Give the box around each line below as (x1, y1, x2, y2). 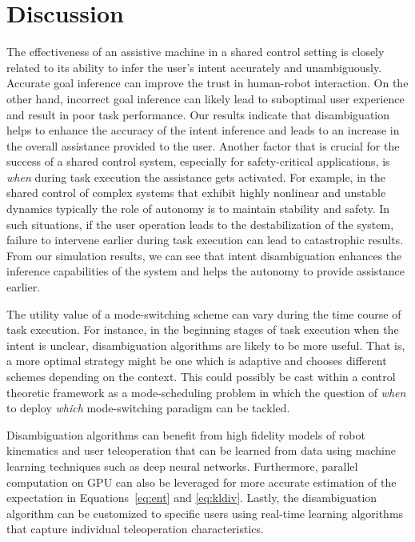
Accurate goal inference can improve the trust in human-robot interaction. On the (6, 74, 409, 91)
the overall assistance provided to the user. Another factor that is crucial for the (6, 137, 400, 154)
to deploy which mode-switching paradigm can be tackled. (6, 399, 290, 416)
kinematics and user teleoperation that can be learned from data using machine (6, 442, 396, 459)
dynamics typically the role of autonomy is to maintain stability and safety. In (6, 200, 390, 217)
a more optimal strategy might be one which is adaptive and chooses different (6, 352, 387, 369)
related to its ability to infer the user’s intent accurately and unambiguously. (6, 58, 382, 75)
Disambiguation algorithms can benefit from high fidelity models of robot (6, 426, 365, 443)
